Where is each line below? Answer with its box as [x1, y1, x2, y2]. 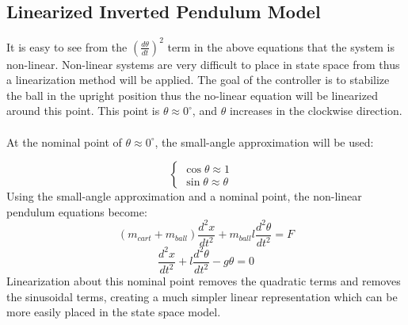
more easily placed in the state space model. [6, 304, 221, 320]
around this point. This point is [6, 102, 160, 119]
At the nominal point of [6, 133, 122, 150]
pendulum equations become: [6, 203, 147, 220]
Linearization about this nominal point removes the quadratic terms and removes [6, 273, 401, 289]
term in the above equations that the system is [167, 38, 395, 55]
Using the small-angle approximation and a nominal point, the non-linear [6, 188, 362, 205]
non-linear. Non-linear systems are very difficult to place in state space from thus [6, 55, 400, 72]
